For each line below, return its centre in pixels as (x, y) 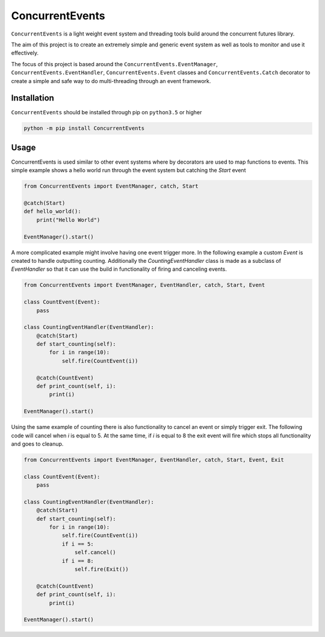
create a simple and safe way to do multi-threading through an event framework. (111, 81)
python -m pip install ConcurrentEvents (84, 128)
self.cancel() (95, 552)
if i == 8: (78, 561)
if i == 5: (78, 544)
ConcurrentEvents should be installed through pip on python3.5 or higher (107, 112)
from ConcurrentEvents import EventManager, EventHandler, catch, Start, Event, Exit (154, 460)
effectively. (25, 53)
